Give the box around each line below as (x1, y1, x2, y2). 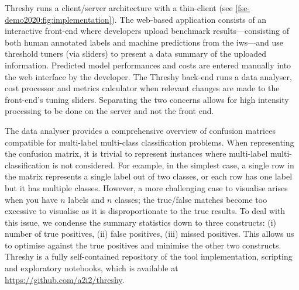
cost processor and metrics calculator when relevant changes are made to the (5, 82, 280, 94)
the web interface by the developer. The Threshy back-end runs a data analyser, (5, 70, 292, 82)
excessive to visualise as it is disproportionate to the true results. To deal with (5, 205, 286, 217)
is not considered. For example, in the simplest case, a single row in (52, 158, 294, 171)
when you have (5, 193, 58, 205)
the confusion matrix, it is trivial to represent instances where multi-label (5, 147, 268, 160)
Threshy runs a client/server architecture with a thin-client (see (5, 2, 233, 13)
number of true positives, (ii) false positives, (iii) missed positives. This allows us (5, 227, 294, 240)
